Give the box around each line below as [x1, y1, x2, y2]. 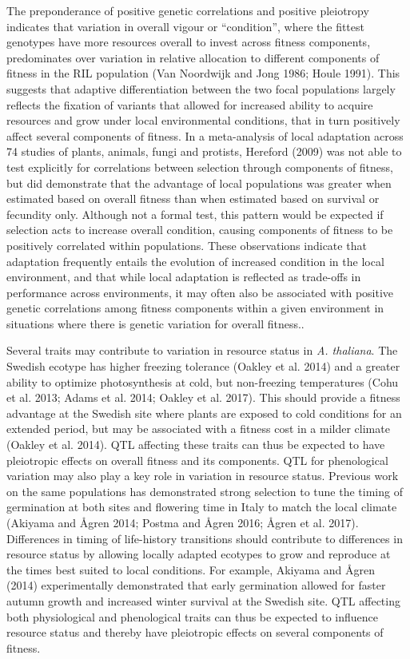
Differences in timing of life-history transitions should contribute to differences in [6, 530, 403, 546]
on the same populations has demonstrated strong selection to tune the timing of [6, 482, 403, 499]
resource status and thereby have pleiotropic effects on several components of [6, 624, 384, 641]
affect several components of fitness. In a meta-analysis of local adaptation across [6, 127, 404, 144]
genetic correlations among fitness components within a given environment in [6, 300, 384, 316]
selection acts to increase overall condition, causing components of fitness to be [6, 221, 393, 238]
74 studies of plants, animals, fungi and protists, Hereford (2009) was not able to [6, 143, 402, 160]
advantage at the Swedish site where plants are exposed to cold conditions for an [6, 404, 402, 421]
